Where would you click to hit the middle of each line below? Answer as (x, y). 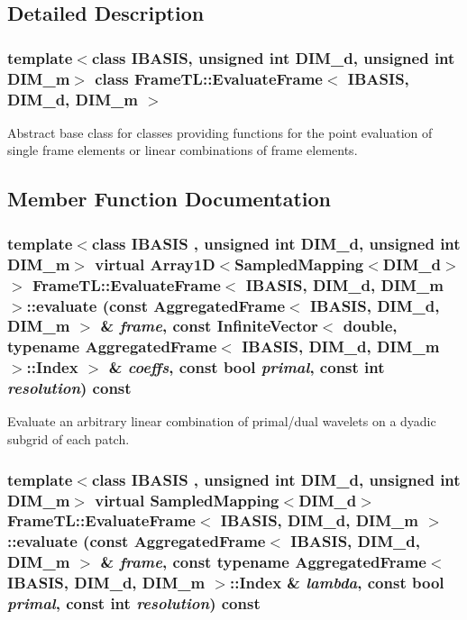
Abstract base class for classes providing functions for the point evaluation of (220, 132)
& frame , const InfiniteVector (209, 326)
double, (370, 326)
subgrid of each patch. (69, 439)
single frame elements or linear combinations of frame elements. (183, 150)
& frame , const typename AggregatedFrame (263, 562)
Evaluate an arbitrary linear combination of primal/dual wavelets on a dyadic (222, 421)
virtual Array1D (155, 264)
